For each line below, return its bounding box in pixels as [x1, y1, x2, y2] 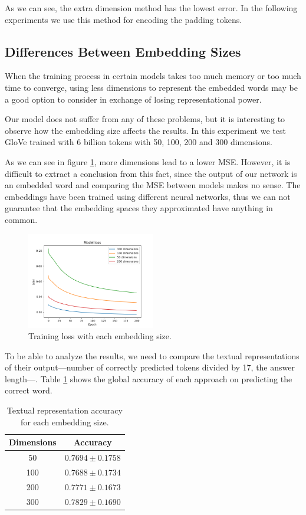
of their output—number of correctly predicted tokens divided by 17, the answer [5, 361, 295, 373]
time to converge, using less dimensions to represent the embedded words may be [5, 81, 298, 93]
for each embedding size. [21, 415, 109, 428]
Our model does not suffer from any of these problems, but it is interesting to [5, 113, 285, 125]
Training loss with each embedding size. [28, 330, 172, 342]
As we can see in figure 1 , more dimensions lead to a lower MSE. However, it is [5, 155, 291, 168]
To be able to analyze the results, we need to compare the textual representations [5, 349, 300, 362]
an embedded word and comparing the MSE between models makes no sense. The [5, 179, 301, 191]
